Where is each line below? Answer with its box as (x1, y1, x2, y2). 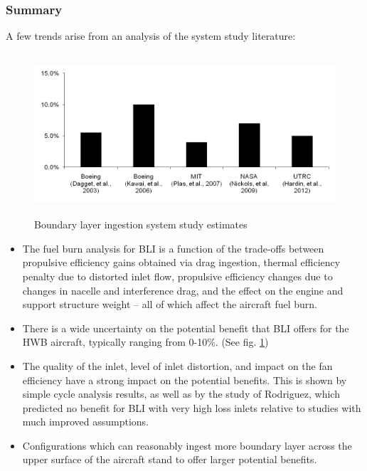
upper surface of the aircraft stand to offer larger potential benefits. (22, 452, 317, 467)
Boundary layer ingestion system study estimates (34, 217, 248, 232)
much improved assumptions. (22, 414, 149, 429)
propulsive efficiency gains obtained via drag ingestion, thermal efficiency (22, 255, 341, 270)
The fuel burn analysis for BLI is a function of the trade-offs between (22, 240, 324, 255)
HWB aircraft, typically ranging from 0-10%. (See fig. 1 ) (22, 334, 269, 349)
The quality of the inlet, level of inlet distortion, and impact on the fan (22, 358, 333, 373)
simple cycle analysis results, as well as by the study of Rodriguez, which (22, 386, 340, 401)
